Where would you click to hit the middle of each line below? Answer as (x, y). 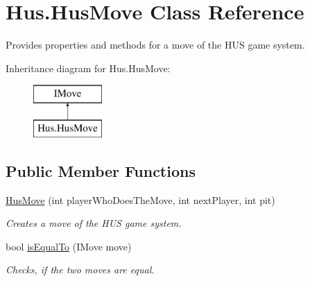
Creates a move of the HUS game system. (94, 223)
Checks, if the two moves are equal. (80, 270)
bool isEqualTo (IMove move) (69, 246)
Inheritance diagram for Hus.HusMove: (88, 68)
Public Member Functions (101, 170)
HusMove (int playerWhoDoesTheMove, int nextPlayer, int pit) (140, 199)
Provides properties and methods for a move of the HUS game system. (155, 45)
